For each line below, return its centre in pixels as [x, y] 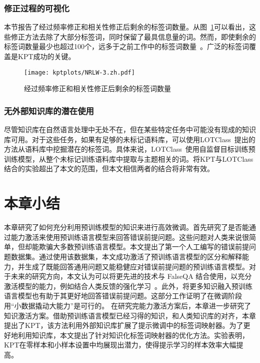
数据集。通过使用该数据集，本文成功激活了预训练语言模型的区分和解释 [126, 256]
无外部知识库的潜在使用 [49, 110]
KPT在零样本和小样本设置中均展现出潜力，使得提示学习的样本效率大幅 [120, 345]
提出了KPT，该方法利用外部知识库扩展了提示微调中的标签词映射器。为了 [124, 325]
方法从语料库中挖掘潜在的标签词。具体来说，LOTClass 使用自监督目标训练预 [130, 149]
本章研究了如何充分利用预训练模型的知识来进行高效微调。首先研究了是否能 [126, 227]
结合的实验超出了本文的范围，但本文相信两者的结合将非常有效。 [109, 168]
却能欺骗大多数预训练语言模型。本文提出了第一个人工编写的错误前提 [137, 247]
